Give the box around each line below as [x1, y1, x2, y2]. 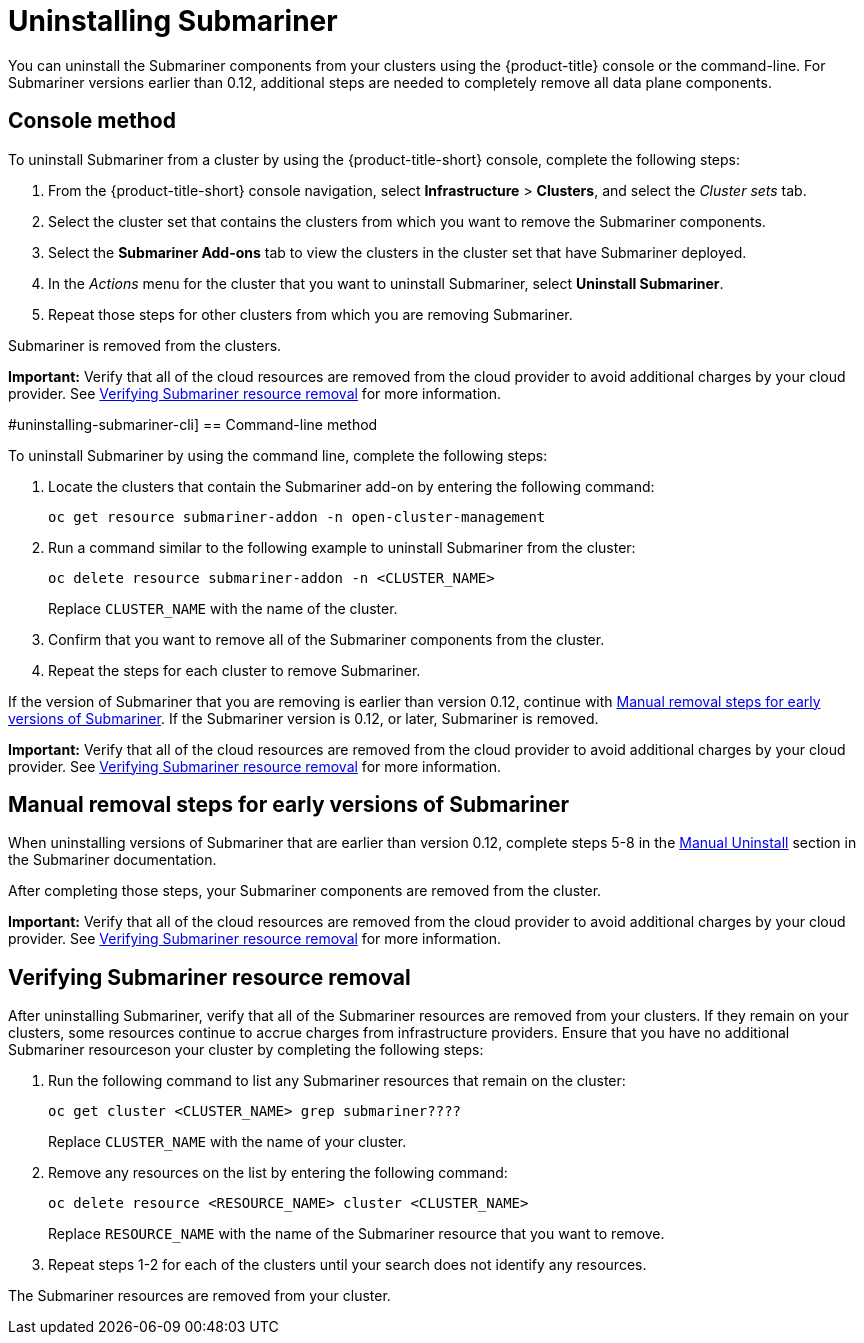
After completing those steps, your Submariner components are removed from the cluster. [8, 882, 602, 900]
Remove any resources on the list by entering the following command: [48, 1164, 508, 1182]
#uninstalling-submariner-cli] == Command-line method [8, 415, 378, 433]
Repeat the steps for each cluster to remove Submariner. [48, 661, 421, 679]
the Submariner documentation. [8, 851, 217, 869]
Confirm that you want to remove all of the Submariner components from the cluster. [48, 630, 605, 648]
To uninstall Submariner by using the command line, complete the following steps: [8, 446, 548, 464]
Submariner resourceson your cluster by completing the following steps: [8, 1041, 484, 1059]
